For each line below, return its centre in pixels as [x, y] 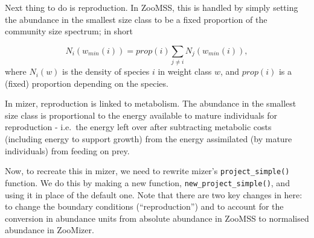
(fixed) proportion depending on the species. [87, 83]
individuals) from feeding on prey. [67, 150]
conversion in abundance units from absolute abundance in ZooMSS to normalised [157, 218]
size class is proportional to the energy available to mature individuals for [141, 115]
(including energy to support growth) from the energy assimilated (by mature [149, 139]
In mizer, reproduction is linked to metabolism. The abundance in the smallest [151, 103]
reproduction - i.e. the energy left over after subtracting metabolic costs [138, 127]
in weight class [185, 71]
